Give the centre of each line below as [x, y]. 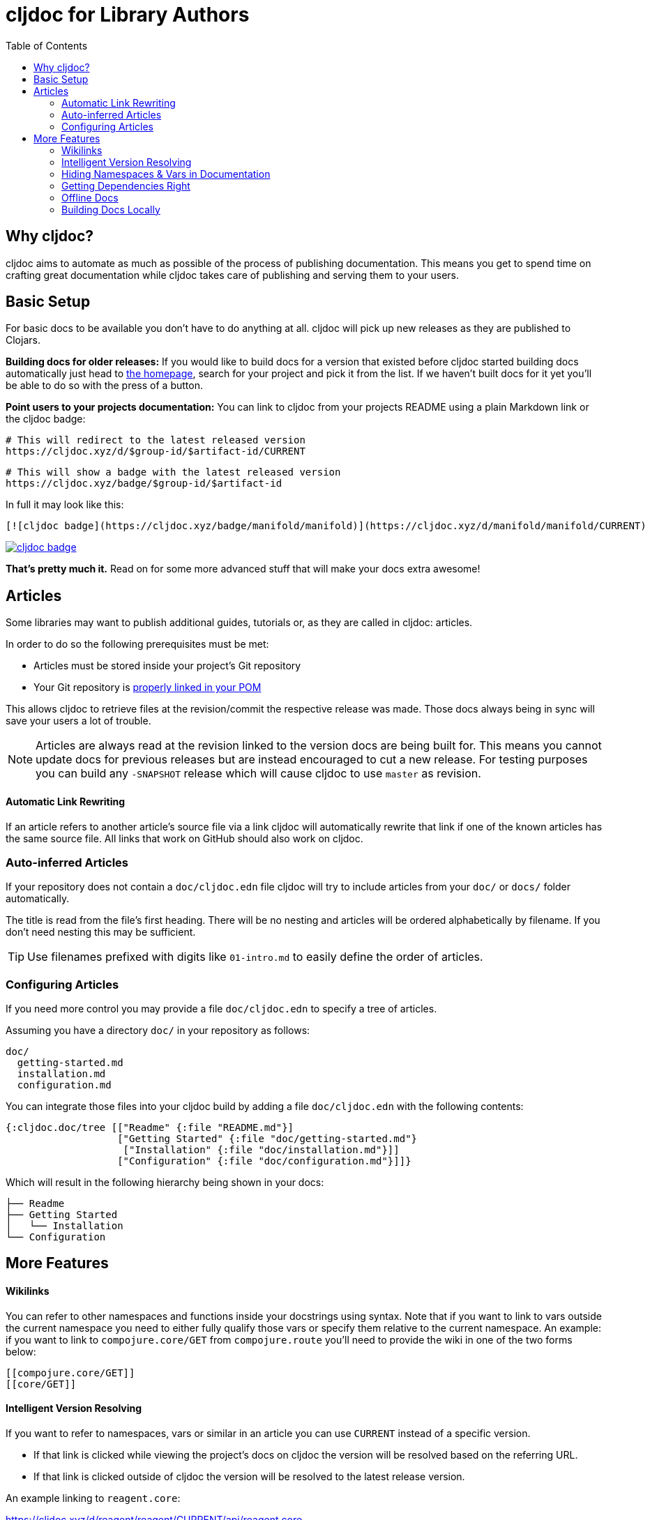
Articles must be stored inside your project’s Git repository [167, 666]
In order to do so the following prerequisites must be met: [137, 644]
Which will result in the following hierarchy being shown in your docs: [165, 1182]
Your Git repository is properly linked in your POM [148, 687]
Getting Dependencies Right [126, 185]
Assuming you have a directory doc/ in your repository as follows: [158, 1030]
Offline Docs [90, 197]
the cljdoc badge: [46, 419]
